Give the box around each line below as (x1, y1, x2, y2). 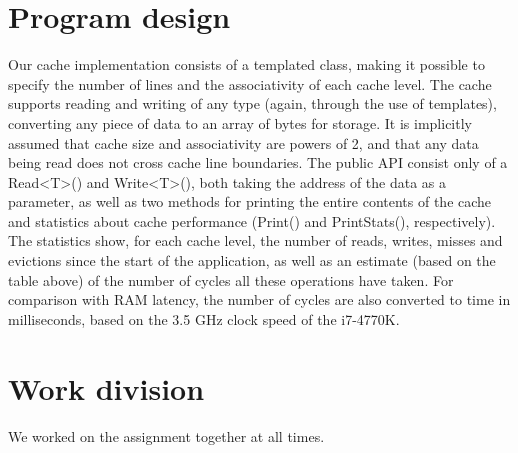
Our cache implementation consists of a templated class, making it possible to (8, 54, 485, 75)
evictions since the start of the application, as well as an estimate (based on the (8, 250, 496, 271)
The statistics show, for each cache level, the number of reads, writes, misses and (8, 230, 503, 251)
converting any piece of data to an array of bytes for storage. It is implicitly (8, 112, 472, 133)
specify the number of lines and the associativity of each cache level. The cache (8, 73, 492, 94)
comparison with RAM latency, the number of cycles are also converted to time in (8, 289, 511, 310)
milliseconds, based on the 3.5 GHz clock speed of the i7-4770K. (8, 308, 400, 329)
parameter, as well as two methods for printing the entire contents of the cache (8, 191, 492, 212)
